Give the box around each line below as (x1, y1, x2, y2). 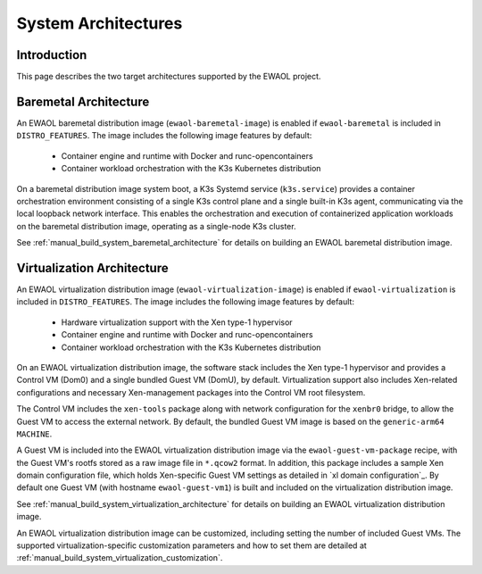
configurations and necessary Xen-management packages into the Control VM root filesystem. (16, 387, 366, 397)
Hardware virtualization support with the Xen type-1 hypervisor (61, 317, 294, 328)
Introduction (16, 47, 87, 62)
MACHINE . (16, 428, 53, 439)
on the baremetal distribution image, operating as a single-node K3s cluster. (16, 220, 296, 231)
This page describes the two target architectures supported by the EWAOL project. (16, 71, 321, 82)
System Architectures (16, 13, 183, 33)
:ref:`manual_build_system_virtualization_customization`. (16, 553, 223, 563)
